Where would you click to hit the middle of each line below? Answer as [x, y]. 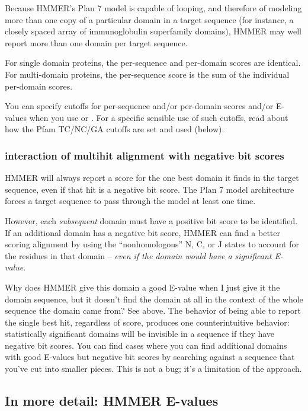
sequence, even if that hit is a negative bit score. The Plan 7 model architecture [150, 189]
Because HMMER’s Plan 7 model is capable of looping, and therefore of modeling [153, 8]
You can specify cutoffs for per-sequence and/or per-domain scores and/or [139, 106]
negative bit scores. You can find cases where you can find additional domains [146, 345]
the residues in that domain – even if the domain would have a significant [138, 255]
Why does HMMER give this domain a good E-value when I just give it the [142, 287]
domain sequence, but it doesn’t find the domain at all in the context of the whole [154, 299]
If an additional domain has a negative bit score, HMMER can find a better [142, 232]
